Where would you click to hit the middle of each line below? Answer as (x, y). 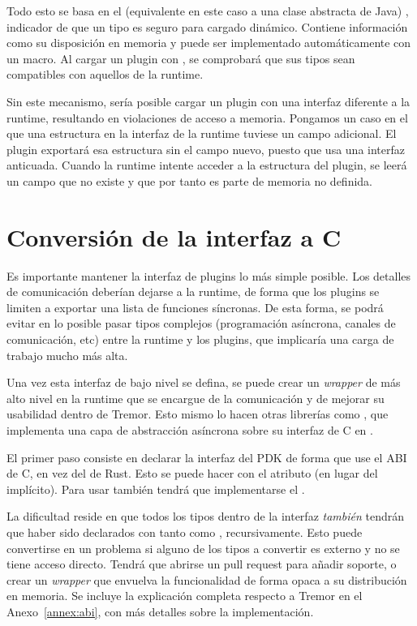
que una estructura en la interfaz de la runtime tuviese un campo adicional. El (202, 133)
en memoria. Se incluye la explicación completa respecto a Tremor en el (185, 596)
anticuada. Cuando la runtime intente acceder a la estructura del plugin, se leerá (207, 165)
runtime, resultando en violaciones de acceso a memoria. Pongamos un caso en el (207, 117)
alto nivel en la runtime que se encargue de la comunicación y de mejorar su (196, 398)
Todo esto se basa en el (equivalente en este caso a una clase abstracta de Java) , (208, 11)
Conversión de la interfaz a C (174, 236)
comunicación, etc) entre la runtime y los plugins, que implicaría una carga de (200, 339)
